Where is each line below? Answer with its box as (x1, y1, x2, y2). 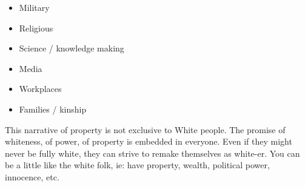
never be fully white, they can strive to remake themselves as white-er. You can (5, 146, 300, 159)
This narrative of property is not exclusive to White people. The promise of (5, 123, 286, 136)
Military (19, 1, 50, 13)
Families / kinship (19, 102, 87, 115)
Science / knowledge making (19, 42, 124, 54)
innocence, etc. (5, 170, 59, 183)
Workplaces (19, 82, 62, 95)
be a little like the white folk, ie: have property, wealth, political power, (5, 159, 270, 171)
